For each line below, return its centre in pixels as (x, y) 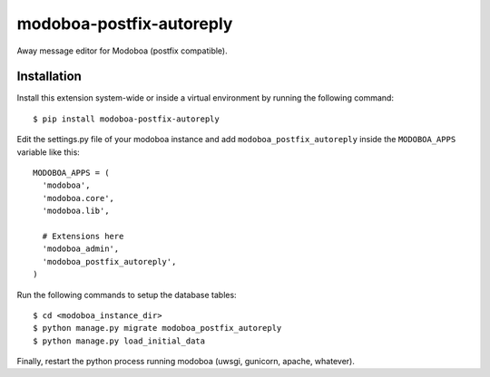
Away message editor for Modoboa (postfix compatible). (122, 51)
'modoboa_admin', (81, 249)
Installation (49, 77)
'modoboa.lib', (76, 211)
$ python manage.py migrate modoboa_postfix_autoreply (157, 328)
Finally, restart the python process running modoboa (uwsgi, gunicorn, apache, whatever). (186, 362)
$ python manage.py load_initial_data (119, 341)
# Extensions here (83, 236)
